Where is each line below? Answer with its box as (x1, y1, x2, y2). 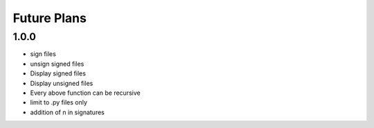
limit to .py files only (30, 98, 88, 107)
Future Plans (12, 10, 87, 26)
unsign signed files (30, 60, 84, 68)
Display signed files (30, 69, 87, 77)
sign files (30, 50, 57, 58)
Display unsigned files (30, 79, 93, 87)
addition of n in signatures (30, 108, 105, 116)
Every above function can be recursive (30, 89, 141, 97)
